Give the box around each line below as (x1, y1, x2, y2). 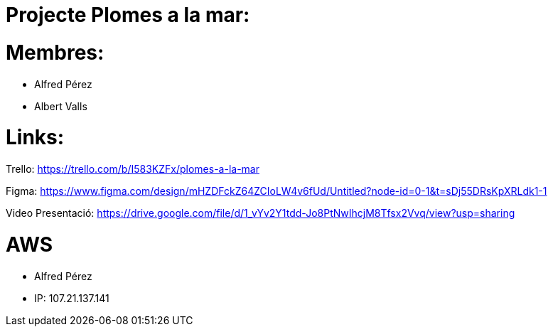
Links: (6, 125, 65, 150)
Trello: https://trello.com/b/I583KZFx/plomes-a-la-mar (6, 163, 259, 175)
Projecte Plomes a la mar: (6, 3, 250, 27)
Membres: (6, 40, 104, 65)
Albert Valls (34, 100, 87, 112)
